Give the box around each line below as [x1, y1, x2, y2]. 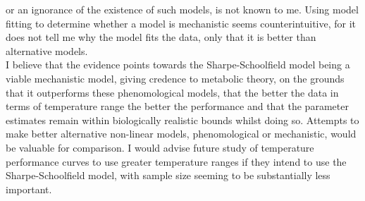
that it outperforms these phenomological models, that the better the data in [6, 85, 339, 99]
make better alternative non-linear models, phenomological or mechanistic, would [6, 126, 357, 141]
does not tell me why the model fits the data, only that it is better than [6, 30, 316, 44]
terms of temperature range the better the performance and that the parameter [6, 99, 349, 114]
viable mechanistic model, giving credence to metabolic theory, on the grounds [6, 71, 345, 85]
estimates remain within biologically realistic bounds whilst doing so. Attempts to [6, 112, 359, 127]
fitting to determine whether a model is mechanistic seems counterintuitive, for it [6, 16, 357, 30]
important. [6, 181, 52, 196]
